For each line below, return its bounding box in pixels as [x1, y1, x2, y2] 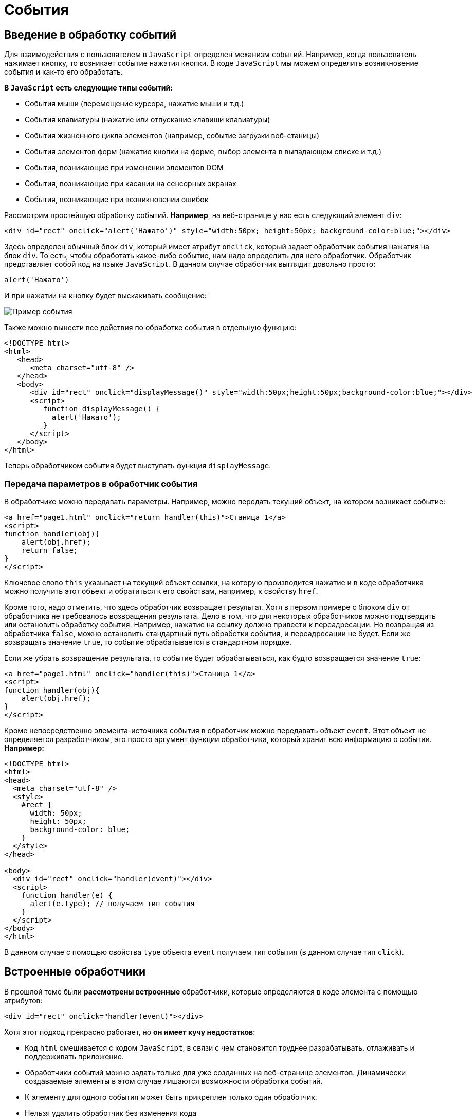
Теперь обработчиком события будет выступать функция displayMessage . [4, 461, 271, 471]
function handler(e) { [21, 891, 113, 899]
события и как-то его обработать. [4, 67, 123, 77]
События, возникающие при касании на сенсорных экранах [25, 179, 236, 188]
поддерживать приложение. [25, 1052, 124, 1061]
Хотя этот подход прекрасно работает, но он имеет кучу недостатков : [4, 1027, 255, 1036]
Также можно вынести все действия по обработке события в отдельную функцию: [4, 323, 297, 332]
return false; [21, 546, 78, 554]
